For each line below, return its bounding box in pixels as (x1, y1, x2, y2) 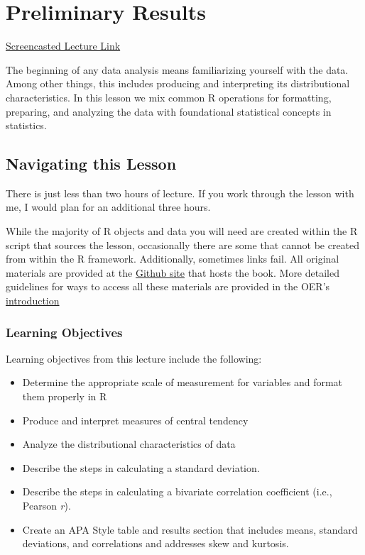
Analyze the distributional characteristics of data (22, 436, 236, 451)
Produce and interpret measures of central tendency (22, 412, 249, 427)
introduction (6, 293, 60, 308)
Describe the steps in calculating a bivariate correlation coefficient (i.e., (22, 484, 332, 499)
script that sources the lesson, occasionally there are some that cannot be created (6, 237, 360, 252)
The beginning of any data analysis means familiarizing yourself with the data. (6, 62, 349, 77)
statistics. (6, 118, 47, 133)
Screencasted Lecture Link (6, 38, 121, 53)
